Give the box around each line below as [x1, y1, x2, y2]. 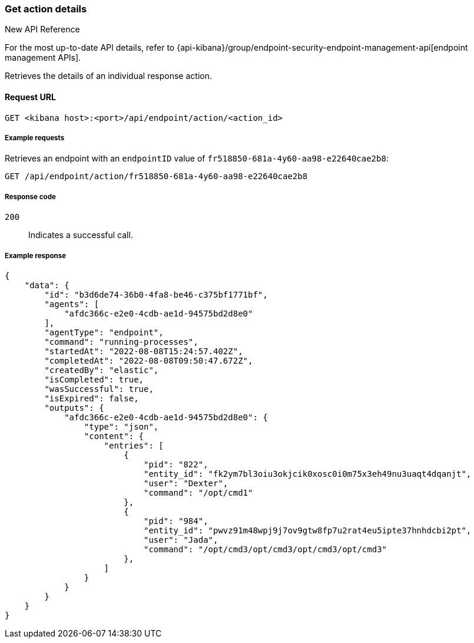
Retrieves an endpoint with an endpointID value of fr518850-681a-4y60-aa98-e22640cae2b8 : [5, 153, 389, 164]
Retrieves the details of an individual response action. [5, 71, 212, 81]
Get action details [5, 3, 87, 15]
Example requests [5, 133, 65, 142]
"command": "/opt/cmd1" [144, 487, 253, 497]
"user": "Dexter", [144, 478, 228, 488]
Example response [5, 251, 67, 260]
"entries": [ [104, 440, 164, 450]
